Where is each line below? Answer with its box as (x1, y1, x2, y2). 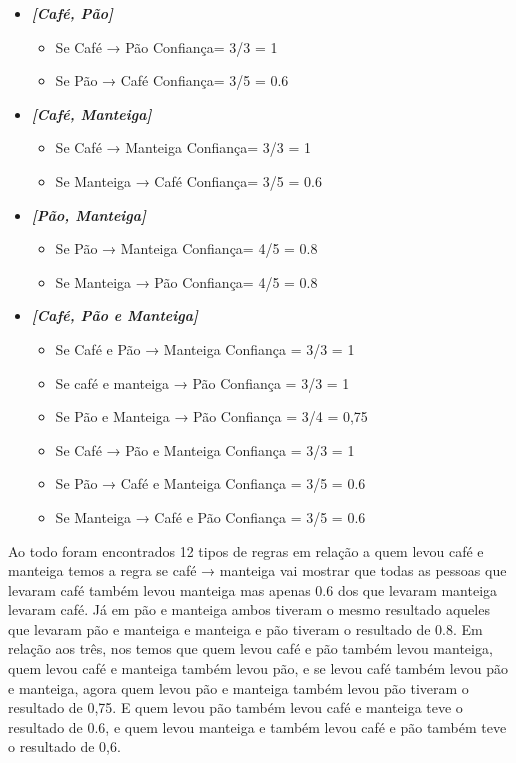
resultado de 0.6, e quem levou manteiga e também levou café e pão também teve (8, 716, 507, 737)
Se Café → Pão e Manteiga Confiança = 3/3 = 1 (55, 439, 355, 460)
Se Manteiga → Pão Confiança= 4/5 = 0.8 (55, 271, 318, 292)
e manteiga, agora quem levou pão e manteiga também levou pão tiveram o (8, 677, 469, 698)
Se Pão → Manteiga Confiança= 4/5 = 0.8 (55, 238, 318, 259)
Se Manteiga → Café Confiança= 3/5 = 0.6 (55, 170, 322, 191)
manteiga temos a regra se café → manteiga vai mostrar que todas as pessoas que (8, 560, 507, 581)
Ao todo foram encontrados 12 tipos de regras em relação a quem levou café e (8, 540, 484, 561)
